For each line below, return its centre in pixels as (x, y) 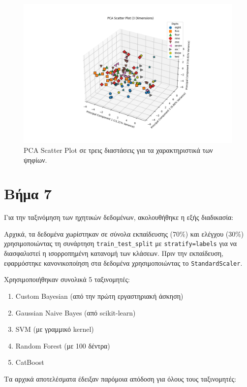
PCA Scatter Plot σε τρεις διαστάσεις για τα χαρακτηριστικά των (118, 150)
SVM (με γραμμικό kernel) (55, 329)
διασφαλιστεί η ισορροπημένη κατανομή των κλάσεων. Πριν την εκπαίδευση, (114, 253)
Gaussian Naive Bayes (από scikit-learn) (76, 312)
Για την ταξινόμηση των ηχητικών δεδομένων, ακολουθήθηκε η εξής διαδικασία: (119, 217)
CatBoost (30, 362)
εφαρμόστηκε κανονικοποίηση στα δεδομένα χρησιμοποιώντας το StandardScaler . (123, 263)
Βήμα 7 (28, 193)
